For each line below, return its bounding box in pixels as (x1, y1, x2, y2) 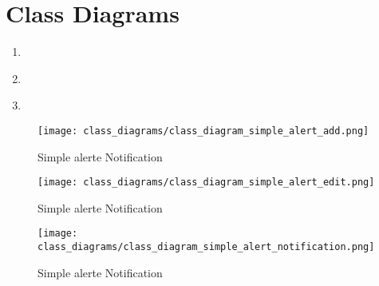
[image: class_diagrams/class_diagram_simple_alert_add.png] (38, 125, 369, 137)
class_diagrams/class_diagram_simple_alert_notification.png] (38, 241, 375, 253)
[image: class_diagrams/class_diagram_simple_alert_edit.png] (38, 177, 375, 189)
